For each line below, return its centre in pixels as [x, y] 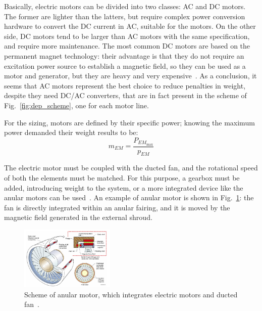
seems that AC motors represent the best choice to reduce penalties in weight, [125, 85]
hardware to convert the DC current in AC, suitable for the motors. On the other [130, 26]
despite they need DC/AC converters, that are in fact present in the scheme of [125, 95]
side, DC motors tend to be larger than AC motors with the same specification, [127, 36]
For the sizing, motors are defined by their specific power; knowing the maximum [129, 122]
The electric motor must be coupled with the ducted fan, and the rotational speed [131, 168]
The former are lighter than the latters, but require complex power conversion [125, 16]
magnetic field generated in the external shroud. [78, 217]
